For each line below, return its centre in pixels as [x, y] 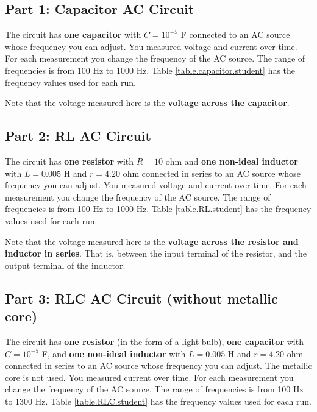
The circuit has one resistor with [69, 161]
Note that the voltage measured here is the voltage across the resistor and [152, 241]
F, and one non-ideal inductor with [114, 353]
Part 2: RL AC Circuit [78, 136]
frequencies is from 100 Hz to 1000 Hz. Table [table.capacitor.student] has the [150, 70]
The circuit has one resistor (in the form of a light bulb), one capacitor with [154, 341]
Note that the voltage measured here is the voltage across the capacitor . [147, 103]
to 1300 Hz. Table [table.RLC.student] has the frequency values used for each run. [158, 401]
